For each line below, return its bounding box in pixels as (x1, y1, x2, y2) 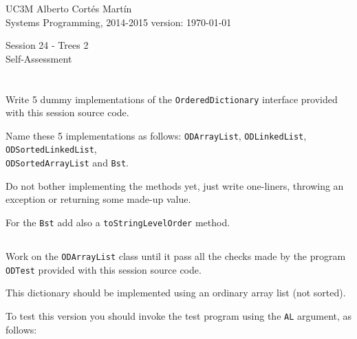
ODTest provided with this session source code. (6, 262, 202, 276)
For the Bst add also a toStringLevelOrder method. (6, 215, 230, 229)
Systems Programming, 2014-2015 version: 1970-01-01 (6, 14, 232, 29)
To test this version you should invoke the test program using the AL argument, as (6, 308, 352, 322)
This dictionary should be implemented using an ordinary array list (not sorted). (6, 285, 346, 300)
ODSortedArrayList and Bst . (6, 155, 129, 170)
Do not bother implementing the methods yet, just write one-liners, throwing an (6, 178, 344, 193)
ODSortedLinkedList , (6, 142, 97, 156)
